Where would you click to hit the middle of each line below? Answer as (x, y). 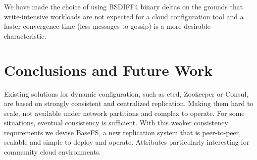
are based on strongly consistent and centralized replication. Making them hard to (129, 103)
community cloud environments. (52, 152)
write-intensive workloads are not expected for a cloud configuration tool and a (124, 16)
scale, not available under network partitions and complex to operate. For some (124, 113)
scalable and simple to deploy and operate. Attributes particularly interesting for (127, 142)
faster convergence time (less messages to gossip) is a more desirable (107, 26)
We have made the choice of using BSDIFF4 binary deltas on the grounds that (124, 6)
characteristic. (25, 35)
